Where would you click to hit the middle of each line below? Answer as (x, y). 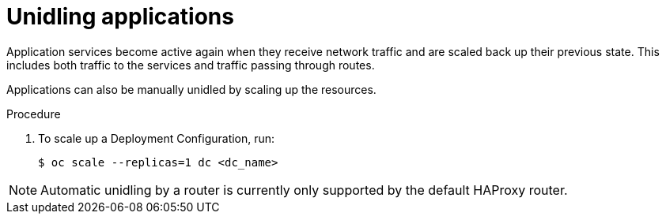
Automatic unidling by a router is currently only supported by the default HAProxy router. (304, 190)
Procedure (34, 114)
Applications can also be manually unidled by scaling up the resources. (191, 89)
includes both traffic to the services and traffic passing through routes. (191, 65)
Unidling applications (120, 17)
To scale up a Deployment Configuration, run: (157, 138)
